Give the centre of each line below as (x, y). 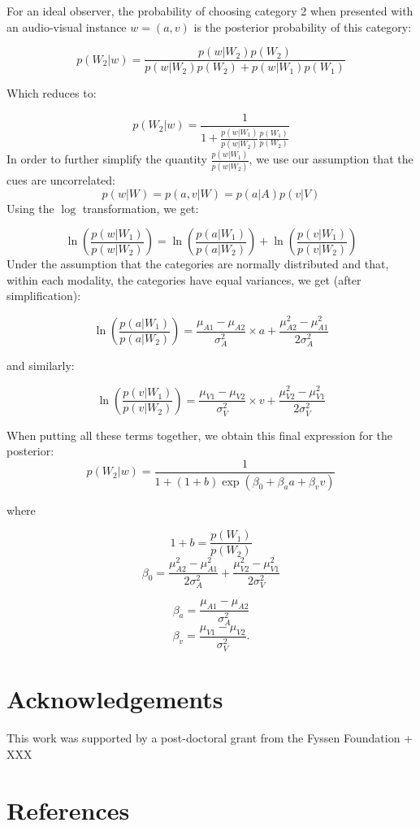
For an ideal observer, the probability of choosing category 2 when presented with (210, 11)
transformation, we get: (141, 208)
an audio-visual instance (67, 26)
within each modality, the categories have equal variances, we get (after (184, 279)
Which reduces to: (52, 93)
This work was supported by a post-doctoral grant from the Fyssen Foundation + (210, 738)
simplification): (44, 296)
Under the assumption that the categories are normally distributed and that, (198, 264)
